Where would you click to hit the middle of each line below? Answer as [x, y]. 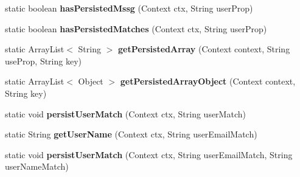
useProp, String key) [43, 61]
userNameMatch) [37, 166]
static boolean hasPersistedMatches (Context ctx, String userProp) [136, 28]
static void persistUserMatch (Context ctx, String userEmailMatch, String [149, 154]
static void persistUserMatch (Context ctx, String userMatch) [125, 113]
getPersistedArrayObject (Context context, [208, 81]
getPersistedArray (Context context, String [204, 49]
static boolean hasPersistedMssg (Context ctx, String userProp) [129, 8]
